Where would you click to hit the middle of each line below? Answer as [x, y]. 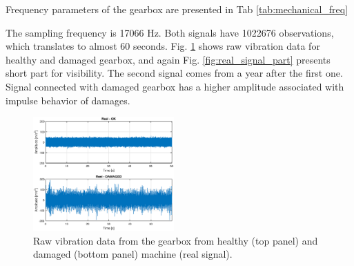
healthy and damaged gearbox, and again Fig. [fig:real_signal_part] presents [168, 59]
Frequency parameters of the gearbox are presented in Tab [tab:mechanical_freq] [177, 9]
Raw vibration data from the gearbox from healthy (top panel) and [176, 240]
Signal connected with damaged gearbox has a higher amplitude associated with [175, 86]
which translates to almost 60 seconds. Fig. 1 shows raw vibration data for [163, 46]
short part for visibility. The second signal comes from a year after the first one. [174, 73]
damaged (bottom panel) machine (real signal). [133, 254]
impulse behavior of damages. [68, 100]
